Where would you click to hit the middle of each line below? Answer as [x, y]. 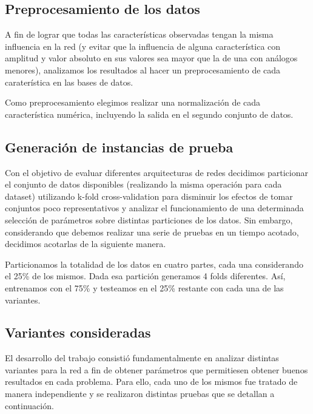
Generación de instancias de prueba [119, 147]
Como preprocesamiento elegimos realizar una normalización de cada [133, 102]
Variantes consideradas [78, 332]
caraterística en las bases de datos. [69, 82]
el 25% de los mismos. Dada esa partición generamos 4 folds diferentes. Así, [145, 276]
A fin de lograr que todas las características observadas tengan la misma [139, 34]
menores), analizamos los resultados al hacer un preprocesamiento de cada [143, 70]
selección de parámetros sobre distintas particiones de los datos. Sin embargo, [149, 219]
